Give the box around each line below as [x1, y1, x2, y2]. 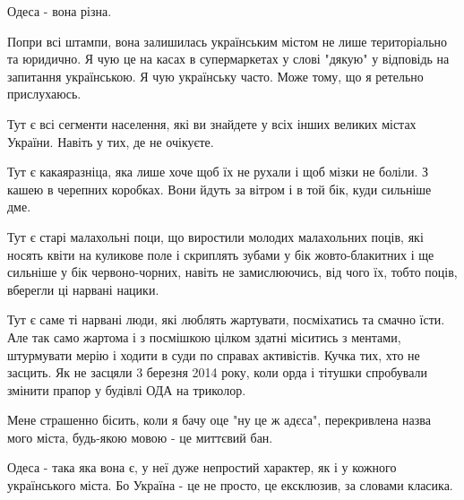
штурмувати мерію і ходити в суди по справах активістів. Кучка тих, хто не [7, 345, 420, 364]
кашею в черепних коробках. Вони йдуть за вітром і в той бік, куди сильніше [7, 179, 432, 198]
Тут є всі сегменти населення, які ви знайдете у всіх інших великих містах [7, 114, 417, 133]
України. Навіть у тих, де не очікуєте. [7, 132, 214, 151]
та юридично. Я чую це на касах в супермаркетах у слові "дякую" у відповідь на [7, 49, 450, 68]
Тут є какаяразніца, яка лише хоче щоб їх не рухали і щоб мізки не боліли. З [7, 162, 428, 181]
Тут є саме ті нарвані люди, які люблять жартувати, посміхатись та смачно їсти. [7, 310, 445, 329]
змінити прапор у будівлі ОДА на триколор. [7, 380, 246, 399]
